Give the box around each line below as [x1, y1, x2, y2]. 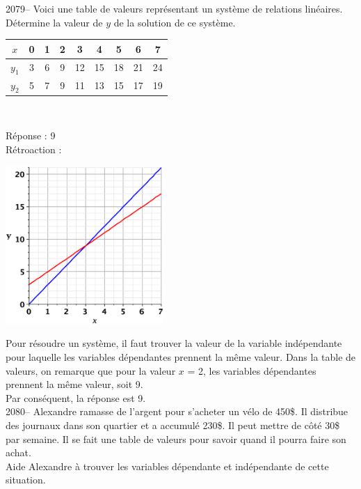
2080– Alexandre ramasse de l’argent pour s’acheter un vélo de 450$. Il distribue [6, 404, 348, 419]
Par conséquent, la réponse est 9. [6, 390, 146, 405]
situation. [6, 472, 46, 487]
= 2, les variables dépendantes [187, 363, 316, 378]
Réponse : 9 [6, 128, 56, 143]
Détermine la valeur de [6, 15, 103, 29]
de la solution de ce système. [113, 15, 236, 29]
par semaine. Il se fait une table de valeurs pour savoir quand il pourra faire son [6, 431, 346, 446]
